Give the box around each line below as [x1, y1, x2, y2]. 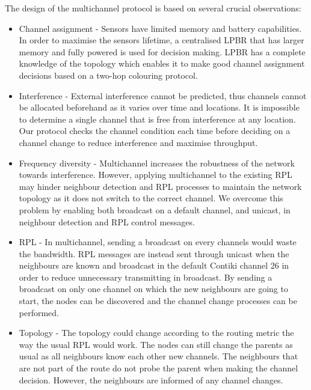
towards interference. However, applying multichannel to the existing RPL [19, 168, 292, 181]
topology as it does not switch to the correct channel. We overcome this [19, 192, 283, 204]
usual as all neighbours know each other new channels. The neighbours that [19, 350, 298, 362]
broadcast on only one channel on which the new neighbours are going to [19, 282, 288, 295]
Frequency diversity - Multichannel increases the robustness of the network [19, 156, 295, 169]
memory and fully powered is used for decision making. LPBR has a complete [19, 45, 306, 58]
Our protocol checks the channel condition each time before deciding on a [19, 124, 291, 137]
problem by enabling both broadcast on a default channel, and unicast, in [19, 203, 291, 216]
